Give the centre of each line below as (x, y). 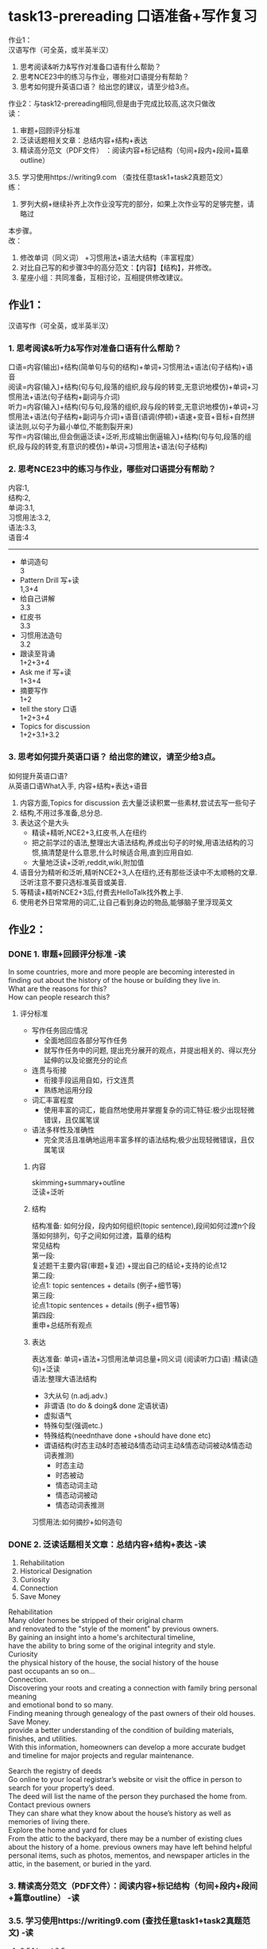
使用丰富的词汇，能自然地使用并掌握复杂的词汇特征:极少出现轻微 (149, 1110)
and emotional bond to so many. (61, 1704)
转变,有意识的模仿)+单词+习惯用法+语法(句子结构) (126, 447)
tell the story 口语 (48, 709)
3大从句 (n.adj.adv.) (76, 1396)
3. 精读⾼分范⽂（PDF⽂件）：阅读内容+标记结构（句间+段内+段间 (133, 1885)
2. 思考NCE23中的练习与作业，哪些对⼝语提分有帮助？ (112, 468)
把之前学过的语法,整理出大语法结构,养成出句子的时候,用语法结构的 (139, 842)
